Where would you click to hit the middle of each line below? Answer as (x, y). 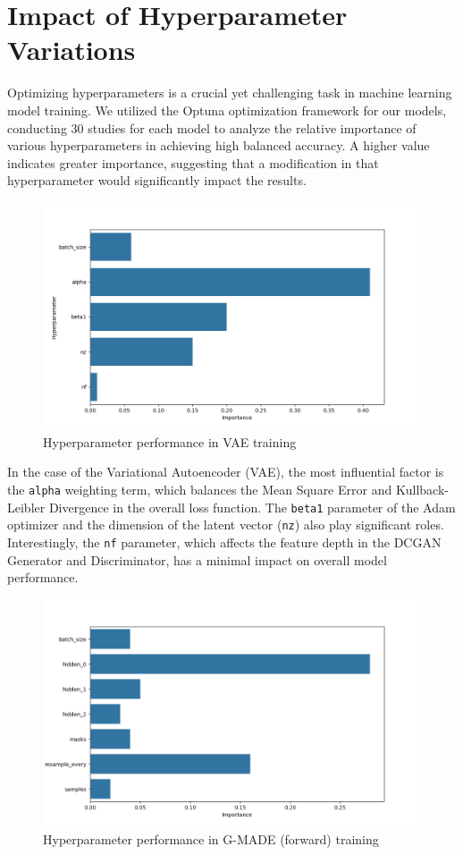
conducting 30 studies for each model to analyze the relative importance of (212, 127)
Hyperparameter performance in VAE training (170, 441)
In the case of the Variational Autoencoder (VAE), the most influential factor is (226, 472)
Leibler (26, 507)
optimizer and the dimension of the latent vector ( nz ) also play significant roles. (226, 525)
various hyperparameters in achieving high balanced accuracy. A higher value (219, 145)
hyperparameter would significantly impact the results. (157, 180)
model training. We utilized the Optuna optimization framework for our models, (227, 110)
